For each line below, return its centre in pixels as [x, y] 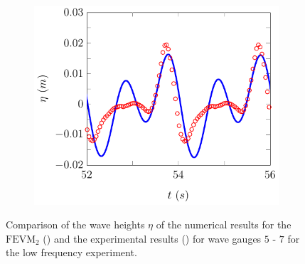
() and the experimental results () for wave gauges [152, 238]
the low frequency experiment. [71, 252]
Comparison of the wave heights [75, 225]
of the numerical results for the [224, 225]
